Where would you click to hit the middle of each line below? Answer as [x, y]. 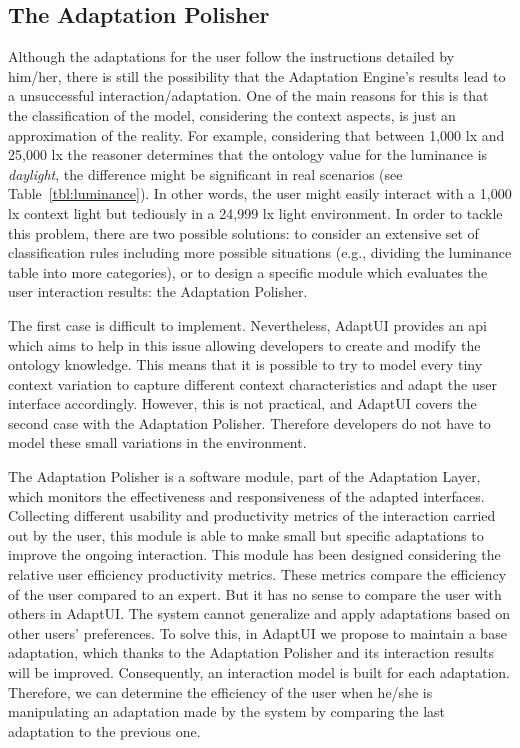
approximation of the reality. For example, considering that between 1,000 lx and [256, 134]
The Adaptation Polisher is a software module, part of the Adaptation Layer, [244, 476]
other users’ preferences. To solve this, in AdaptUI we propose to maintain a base [257, 632]
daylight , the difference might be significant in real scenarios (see [205, 173]
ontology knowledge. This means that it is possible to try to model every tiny [245, 364]
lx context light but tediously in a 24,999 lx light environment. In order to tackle [255, 212]
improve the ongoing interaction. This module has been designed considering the [254, 554]
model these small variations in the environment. [157, 442]
